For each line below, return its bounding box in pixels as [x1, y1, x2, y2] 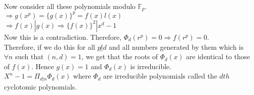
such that [15, 51, 44, 62]
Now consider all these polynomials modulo [4, 1, 136, 11]
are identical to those [186, 51, 250, 62]
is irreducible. [130, 61, 172, 71]
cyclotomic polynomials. [4, 81, 77, 92]
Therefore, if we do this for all [4, 41, 95, 52]
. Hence [31, 61, 54, 71]
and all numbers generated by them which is [109, 41, 244, 52]
